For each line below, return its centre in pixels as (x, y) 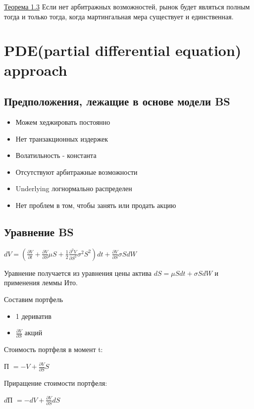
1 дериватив (33, 316)
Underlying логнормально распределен (74, 188)
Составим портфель (34, 299)
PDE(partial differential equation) (123, 50)
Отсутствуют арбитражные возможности (76, 172)
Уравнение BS (39, 231)
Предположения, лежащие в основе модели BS (117, 101)
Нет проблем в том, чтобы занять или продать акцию (96, 205)
